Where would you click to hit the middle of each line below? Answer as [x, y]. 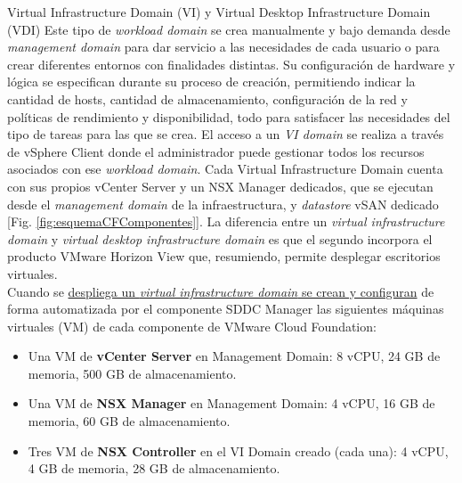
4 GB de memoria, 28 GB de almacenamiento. [154, 468]
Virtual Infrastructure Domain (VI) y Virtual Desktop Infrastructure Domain [219, 12]
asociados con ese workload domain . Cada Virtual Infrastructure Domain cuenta [225, 169]
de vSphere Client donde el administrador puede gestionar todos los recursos [216, 151]
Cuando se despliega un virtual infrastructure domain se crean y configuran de [221, 291]
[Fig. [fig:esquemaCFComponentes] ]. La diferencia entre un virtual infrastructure [226, 221]
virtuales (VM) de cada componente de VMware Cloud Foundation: [192, 326]
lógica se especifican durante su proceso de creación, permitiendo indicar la [211, 82]
